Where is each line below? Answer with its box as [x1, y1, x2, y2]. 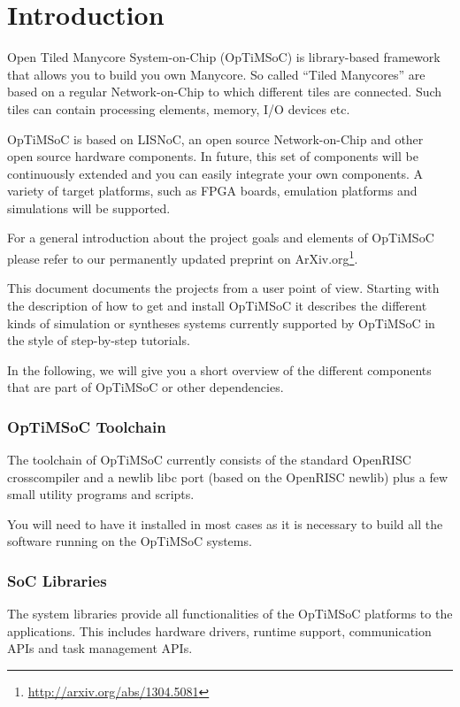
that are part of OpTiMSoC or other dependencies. [7, 378, 284, 396]
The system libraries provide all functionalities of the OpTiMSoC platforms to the [7, 604, 453, 623]
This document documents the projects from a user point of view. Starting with [7, 279, 440, 297]
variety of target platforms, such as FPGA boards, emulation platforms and [7, 181, 418, 200]
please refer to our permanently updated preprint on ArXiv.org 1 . [7, 247, 358, 267]
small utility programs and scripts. [7, 485, 195, 503]
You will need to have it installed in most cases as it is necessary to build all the [7, 514, 443, 533]
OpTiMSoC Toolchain [7, 415, 166, 437]
